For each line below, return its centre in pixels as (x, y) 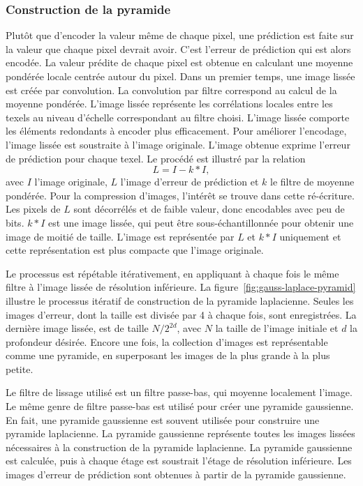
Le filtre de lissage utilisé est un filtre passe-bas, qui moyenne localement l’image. (179, 392)
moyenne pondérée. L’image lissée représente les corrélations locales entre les (169, 104)
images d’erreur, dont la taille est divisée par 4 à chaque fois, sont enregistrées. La (181, 314)
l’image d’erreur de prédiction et (190, 182)
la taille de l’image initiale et (277, 328)
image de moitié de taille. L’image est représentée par (120, 236)
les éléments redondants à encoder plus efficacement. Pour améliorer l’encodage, (176, 131)
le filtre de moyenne (312, 182)
